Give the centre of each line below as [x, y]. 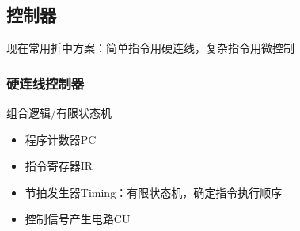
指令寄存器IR [59, 166]
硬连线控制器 [46, 83]
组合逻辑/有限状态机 [59, 113]
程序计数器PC [61, 139]
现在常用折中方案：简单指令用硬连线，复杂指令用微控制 [150, 48]
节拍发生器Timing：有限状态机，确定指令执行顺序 [154, 192]
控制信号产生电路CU [78, 219]
